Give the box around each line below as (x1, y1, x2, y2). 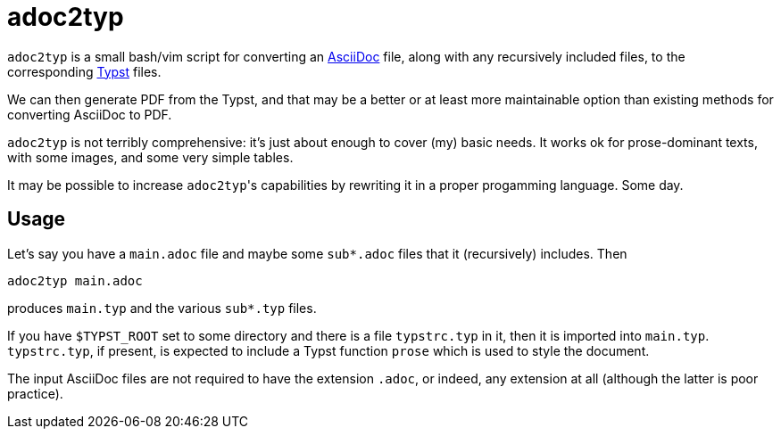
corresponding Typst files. (7, 63, 162, 79)
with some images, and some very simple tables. (7, 149, 294, 165)
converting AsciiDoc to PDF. (7, 106, 172, 122)
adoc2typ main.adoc (7, 273, 143, 288)
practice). (7, 385, 63, 401)
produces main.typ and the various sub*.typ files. (7, 300, 317, 316)
